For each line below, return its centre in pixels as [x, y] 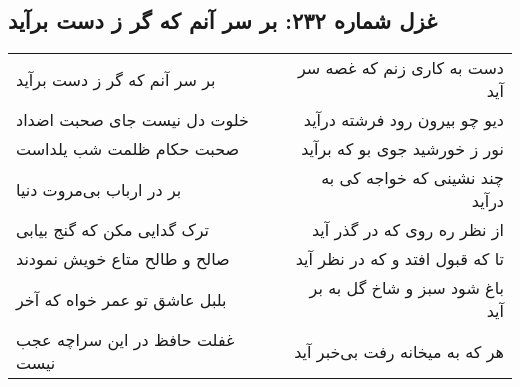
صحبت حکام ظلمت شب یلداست [128, 149]
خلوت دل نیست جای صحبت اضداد [132, 120]
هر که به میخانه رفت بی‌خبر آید [399, 351]
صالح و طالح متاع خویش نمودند [123, 259]
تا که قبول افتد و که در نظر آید [399, 259]
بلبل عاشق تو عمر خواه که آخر [121, 299]
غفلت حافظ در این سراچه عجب [125, 340]
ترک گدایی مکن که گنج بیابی [112, 230]
